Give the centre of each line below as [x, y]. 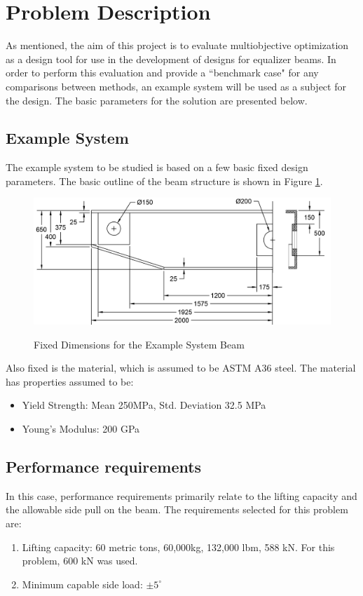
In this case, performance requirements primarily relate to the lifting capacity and [181, 495]
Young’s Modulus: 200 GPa [81, 428]
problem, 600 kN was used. [80, 561]
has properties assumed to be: [70, 381]
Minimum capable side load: [82, 584]
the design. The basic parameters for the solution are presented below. [157, 100]
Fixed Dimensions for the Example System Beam [139, 344]
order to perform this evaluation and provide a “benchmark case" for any [162, 73]
